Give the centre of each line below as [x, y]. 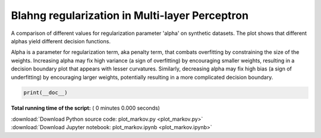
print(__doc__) [45, 93]
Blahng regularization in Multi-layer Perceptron [130, 15]
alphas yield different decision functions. [61, 41]
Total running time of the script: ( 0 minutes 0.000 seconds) [86, 108]
